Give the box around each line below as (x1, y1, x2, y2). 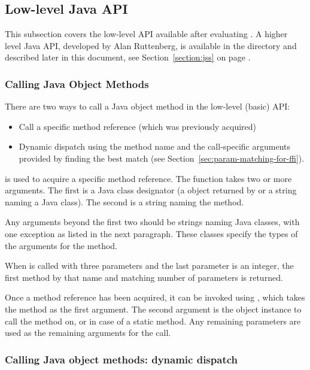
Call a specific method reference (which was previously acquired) (19, 120, 257, 132)
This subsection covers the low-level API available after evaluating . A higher (5, 28, 288, 40)
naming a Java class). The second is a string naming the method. (5, 195, 244, 208)
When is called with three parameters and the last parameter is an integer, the (5, 259, 294, 272)
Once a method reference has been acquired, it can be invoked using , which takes (5, 291, 305, 304)
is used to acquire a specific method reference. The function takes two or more (5, 172, 292, 184)
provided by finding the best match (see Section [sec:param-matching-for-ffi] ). (19, 151, 305, 164)
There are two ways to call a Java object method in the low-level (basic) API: (5, 100, 290, 113)
